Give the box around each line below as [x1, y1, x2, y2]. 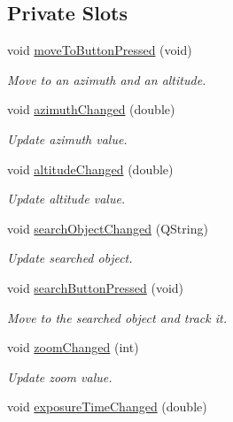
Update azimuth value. [7, 129, 128, 148]
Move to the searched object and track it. [7, 308, 227, 326]
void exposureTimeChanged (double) [7, 397, 207, 416]
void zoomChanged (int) [7, 338, 139, 357]
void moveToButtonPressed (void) [7, 41, 192, 59]
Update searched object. [7, 249, 133, 267]
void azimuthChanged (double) [7, 100, 175, 119]
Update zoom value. [7, 367, 113, 386]
